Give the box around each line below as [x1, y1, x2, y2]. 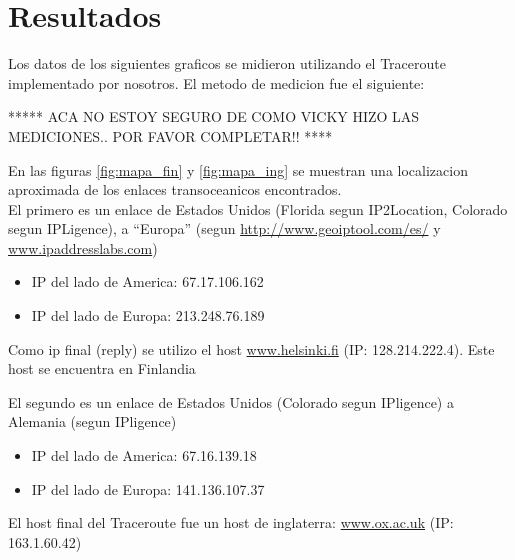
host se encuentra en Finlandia [8, 358, 196, 379]
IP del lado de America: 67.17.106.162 [31, 271, 264, 292]
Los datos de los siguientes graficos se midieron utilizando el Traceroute [8, 53, 446, 74]
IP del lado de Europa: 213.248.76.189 [31, 305, 265, 326]
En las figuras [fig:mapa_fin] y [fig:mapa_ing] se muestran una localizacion [8, 159, 468, 180]
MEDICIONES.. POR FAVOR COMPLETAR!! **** [8, 125, 333, 146]
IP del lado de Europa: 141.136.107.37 [31, 478, 265, 499]
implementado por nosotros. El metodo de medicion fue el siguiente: [8, 72, 425, 93]
